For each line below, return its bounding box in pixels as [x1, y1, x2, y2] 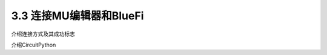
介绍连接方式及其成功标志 [11, 30, 75, 37]
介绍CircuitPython [11, 41, 56, 48]
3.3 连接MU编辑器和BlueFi [11, 9, 144, 22]
